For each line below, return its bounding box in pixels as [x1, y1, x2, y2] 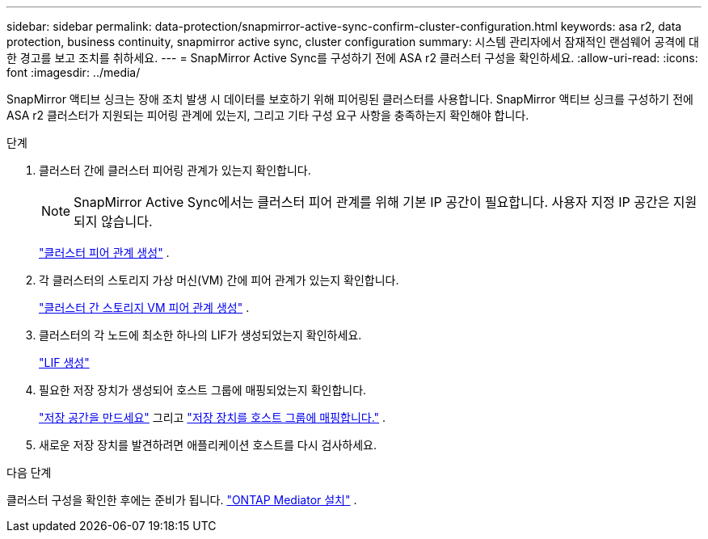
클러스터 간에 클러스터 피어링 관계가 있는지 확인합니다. [39, 163, 311, 177]
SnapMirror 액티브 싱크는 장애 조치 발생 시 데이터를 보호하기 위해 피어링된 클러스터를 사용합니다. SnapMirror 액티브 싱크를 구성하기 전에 [6, 92, 693, 106]
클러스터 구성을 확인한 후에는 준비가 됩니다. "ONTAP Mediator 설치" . [6, 493, 357, 507]
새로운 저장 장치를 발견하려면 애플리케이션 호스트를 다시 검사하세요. [39, 438, 377, 452]
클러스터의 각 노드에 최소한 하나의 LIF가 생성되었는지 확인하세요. [39, 328, 362, 342]
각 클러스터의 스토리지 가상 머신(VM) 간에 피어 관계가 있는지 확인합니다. [39, 273, 399, 287]
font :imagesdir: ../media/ [6, 65, 141, 79]
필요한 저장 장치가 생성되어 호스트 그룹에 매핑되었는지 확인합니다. [39, 383, 367, 397]
